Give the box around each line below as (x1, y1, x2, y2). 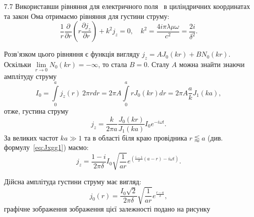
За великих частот (4, 132, 58, 143)
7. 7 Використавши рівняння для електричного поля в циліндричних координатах (4, 1, 251, 11)
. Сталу (147, 59, 169, 69)
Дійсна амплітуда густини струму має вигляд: (4, 176, 142, 187)
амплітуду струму (4, 71, 57, 81)
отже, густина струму (4, 105, 69, 116)
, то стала (98, 59, 127, 69)
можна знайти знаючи (179, 59, 245, 69)
